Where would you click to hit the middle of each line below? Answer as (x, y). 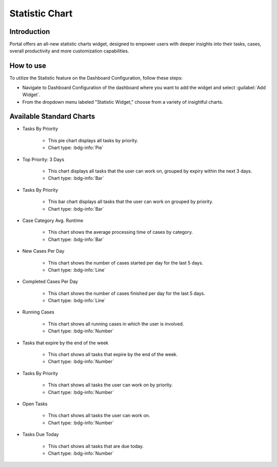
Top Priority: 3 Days (43, 159)
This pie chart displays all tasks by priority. (93, 140)
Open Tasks (35, 404)
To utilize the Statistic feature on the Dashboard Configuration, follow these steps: (96, 78)
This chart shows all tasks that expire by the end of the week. (113, 354)
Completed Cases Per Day (50, 282)
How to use (28, 66)
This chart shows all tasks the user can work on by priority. (110, 385)
